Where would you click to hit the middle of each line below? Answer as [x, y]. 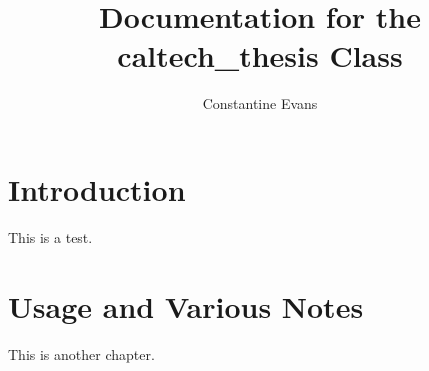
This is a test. [50, 236]
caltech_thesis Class [260, 55]
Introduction [97, 188]
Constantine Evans [260, 103]
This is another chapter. [81, 353]
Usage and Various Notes [186, 305]
